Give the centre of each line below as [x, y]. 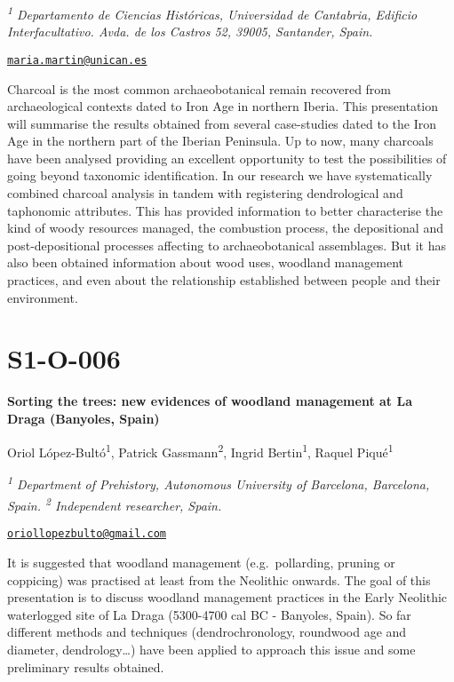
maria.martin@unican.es [77, 60]
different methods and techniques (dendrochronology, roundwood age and [207, 632]
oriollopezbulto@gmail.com [87, 534]
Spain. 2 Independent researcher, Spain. [115, 504]
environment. [43, 297]
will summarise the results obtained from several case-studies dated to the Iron [222, 123]
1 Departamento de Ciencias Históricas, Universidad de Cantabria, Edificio [212, 13]
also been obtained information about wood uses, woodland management [205, 262]
